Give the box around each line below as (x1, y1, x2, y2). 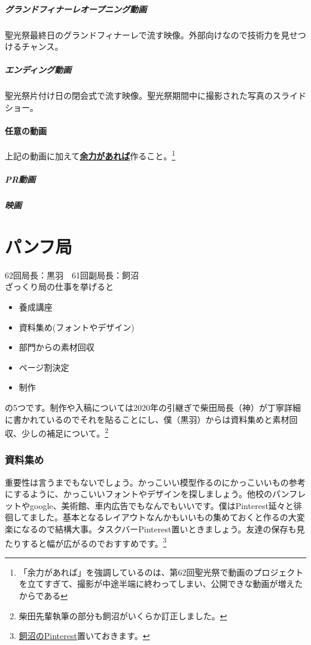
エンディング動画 (5, 63, 72, 76)
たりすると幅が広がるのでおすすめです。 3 (5, 535, 167, 549)
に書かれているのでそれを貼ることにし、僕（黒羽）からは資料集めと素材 (5, 413, 289, 425)
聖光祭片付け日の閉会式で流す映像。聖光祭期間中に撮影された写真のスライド (5, 89, 306, 102)
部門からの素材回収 (19, 341, 94, 353)
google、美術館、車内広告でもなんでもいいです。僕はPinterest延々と (29, 499, 294, 511)
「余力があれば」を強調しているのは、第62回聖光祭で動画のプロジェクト (19, 565, 304, 578)
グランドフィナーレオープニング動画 (5, 2, 147, 15)
